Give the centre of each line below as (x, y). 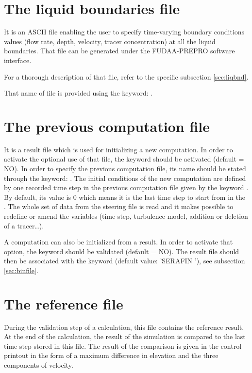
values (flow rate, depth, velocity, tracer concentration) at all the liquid (110, 41)
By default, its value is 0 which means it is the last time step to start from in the (125, 197)
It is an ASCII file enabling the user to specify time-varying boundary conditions (124, 32)
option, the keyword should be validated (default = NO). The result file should (122, 251)
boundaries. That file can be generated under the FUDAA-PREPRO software (119, 51)
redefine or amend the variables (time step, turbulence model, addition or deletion (126, 216)
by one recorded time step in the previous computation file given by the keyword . (126, 187)
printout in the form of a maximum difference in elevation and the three (111, 355)
